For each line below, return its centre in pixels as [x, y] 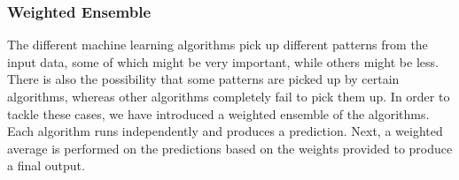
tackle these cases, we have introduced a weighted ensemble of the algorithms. [218, 113]
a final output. [46, 165]
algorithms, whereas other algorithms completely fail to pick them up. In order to [229, 96]
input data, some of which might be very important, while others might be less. [223, 61]
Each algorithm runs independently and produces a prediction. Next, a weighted [225, 131]
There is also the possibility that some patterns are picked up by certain [203, 79]
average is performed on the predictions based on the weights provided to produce [230, 148]
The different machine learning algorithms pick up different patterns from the [218, 45]
